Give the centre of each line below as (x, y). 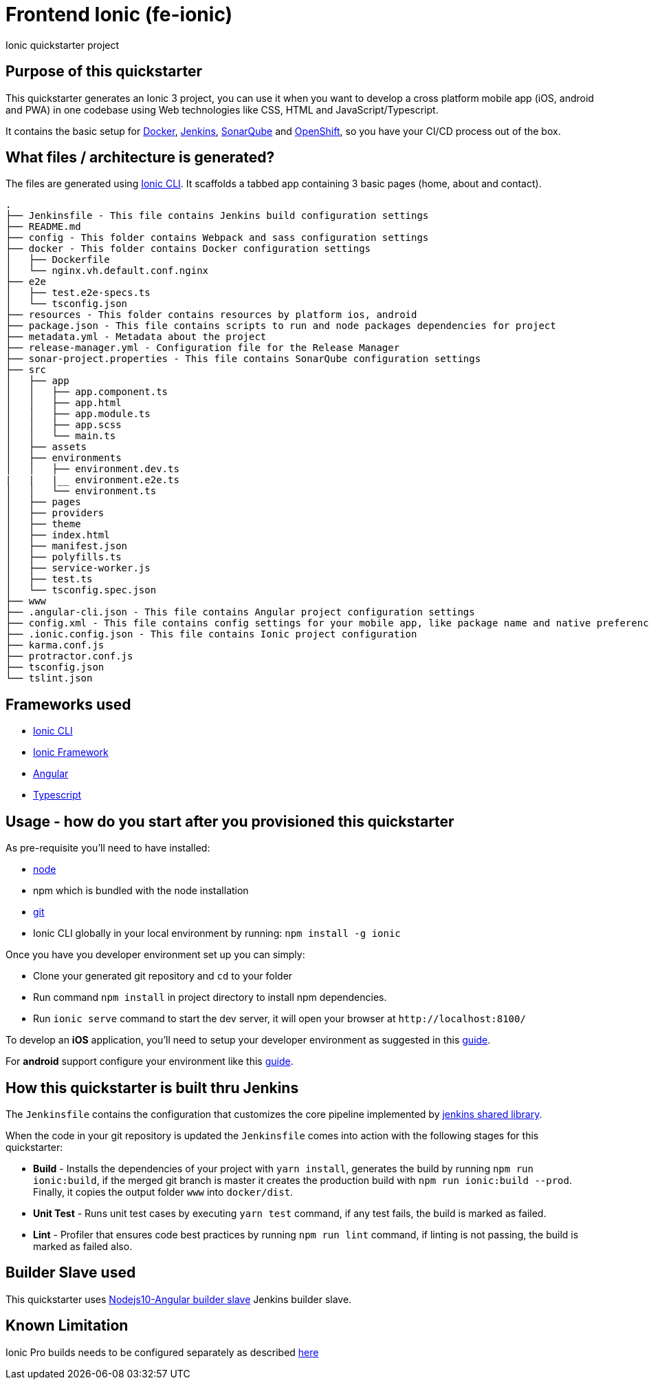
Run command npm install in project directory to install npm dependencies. (210, 997)
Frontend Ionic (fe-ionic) (119, 14)
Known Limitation (67, 1326)
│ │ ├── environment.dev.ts (92, 469)
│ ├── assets (46, 447)
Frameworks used (68, 704)
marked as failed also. (83, 1246)
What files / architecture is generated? (140, 158)
